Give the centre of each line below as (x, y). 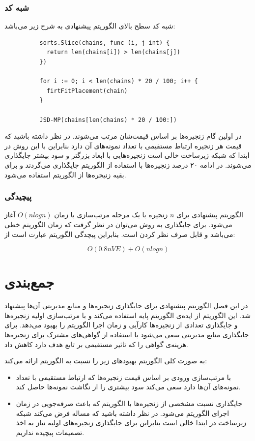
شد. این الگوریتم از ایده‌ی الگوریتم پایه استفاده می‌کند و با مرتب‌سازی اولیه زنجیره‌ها (128, 315)
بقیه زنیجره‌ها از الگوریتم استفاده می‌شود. (65, 174)
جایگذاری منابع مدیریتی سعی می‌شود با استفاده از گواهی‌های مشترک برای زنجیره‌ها (127, 335)
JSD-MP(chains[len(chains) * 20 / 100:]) (108, 120)
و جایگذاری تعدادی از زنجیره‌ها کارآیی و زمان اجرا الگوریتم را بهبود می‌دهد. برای (121, 325)
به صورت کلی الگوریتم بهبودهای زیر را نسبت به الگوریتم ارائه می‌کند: (106, 361)
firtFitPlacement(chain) (87, 91)
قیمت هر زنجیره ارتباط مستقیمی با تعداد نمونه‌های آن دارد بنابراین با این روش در (123, 145)
